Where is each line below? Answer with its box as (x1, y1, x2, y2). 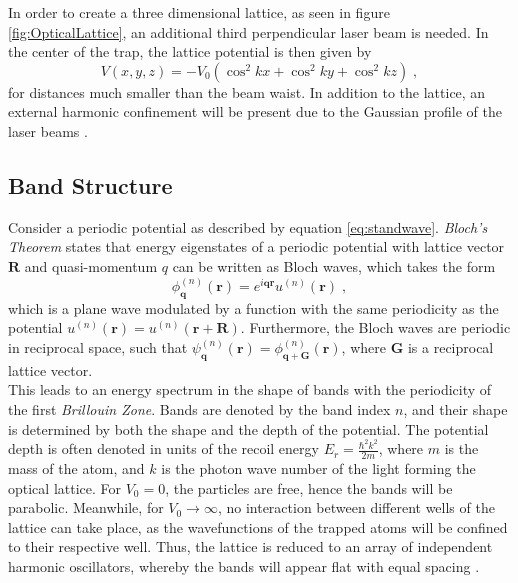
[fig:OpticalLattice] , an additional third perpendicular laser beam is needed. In (8, 21, 489, 42)
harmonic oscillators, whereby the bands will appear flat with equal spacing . (8, 556, 480, 577)
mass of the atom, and (8, 458, 145, 479)
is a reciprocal (407, 336, 494, 357)
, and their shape (403, 398, 508, 419)
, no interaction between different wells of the (217, 497, 495, 518)
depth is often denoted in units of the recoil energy (8, 438, 319, 459)
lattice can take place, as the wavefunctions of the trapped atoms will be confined (8, 516, 508, 537)
